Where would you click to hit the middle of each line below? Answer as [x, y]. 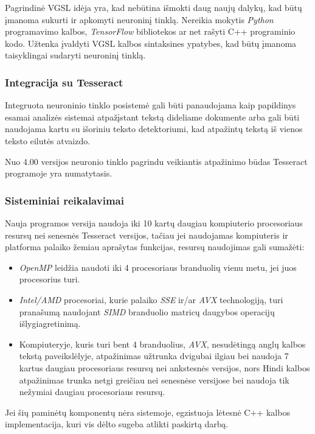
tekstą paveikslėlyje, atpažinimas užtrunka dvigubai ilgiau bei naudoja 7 [154, 356]
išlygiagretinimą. [50, 324]
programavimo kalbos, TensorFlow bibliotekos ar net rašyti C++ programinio [150, 31]
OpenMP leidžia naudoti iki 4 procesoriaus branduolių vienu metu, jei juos [158, 267]
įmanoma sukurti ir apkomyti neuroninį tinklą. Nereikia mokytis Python [139, 19]
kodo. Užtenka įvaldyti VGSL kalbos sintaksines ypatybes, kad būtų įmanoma [151, 43]
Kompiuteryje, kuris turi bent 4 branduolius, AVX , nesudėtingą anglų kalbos [162, 344]
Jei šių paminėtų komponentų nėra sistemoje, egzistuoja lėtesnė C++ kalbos [147, 412]
